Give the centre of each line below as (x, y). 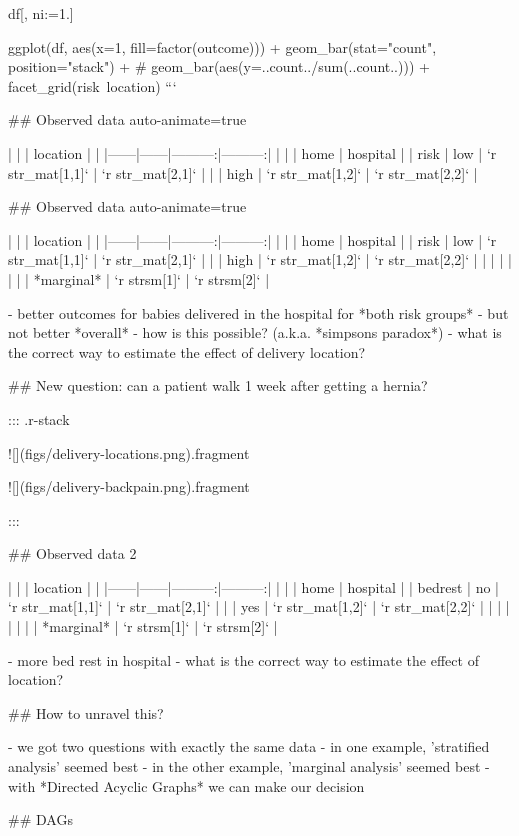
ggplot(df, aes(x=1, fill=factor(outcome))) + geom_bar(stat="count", (222, 46)
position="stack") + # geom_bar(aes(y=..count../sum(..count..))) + (219, 66)
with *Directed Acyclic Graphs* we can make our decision (186, 785)
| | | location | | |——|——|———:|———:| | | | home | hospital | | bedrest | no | (253, 586)
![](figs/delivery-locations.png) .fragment (129, 452)
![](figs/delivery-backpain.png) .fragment (129, 486)
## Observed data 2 (72, 553)
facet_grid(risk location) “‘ (92, 85)
